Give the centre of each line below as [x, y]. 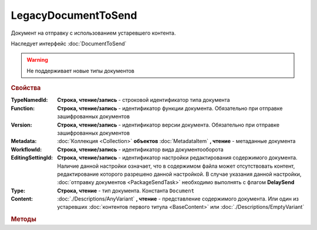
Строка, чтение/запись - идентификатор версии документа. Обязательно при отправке [168, 125]
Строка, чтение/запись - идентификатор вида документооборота [140, 149]
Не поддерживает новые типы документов [80, 71]
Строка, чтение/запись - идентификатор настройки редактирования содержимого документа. [177, 158]
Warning [37, 60]
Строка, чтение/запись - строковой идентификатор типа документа [144, 100]
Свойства [26, 88]
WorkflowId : [26, 149]
